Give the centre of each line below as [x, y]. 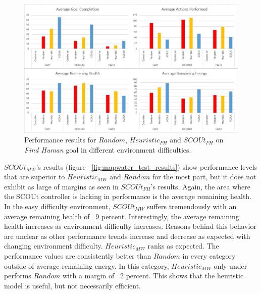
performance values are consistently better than [78, 255]
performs [18, 276]
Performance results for [60, 140]
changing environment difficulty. [54, 246]
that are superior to [35, 177]
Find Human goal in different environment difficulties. [108, 150]
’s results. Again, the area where [201, 186]
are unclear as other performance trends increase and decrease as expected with [127, 236]
